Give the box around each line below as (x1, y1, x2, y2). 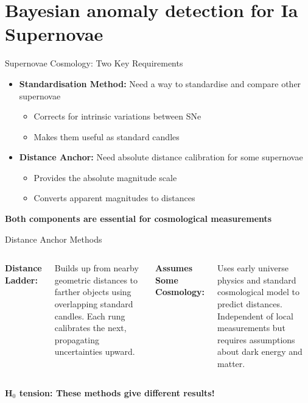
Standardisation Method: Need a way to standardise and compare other (19, 77, 301, 90)
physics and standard (217, 273, 296, 286)
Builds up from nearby (54, 262, 139, 274)
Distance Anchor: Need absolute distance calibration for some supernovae (19, 151, 303, 163)
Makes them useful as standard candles (33, 130, 180, 143)
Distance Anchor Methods (5, 232, 102, 245)
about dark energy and (217, 345, 303, 358)
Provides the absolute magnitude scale (33, 171, 177, 184)
